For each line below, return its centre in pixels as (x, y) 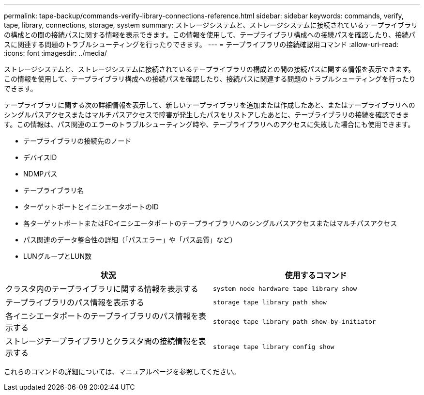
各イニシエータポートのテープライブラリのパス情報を (102, 316)
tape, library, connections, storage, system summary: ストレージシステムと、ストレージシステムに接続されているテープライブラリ (211, 25)
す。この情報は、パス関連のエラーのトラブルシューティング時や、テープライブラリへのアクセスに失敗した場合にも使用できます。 (209, 124)
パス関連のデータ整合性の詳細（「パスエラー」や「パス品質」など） (130, 240)
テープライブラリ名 (54, 190)
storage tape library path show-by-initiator (295, 321)
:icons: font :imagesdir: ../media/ (55, 53)
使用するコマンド (316, 275)
